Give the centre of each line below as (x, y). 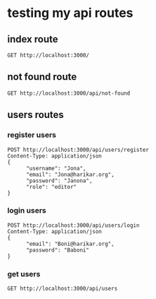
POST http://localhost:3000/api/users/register (78, 150)
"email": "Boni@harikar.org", (70, 244)
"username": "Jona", (56, 168)
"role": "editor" (51, 187)
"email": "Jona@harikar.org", (70, 175)
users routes (36, 115)
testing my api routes (70, 13)
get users (24, 274)
